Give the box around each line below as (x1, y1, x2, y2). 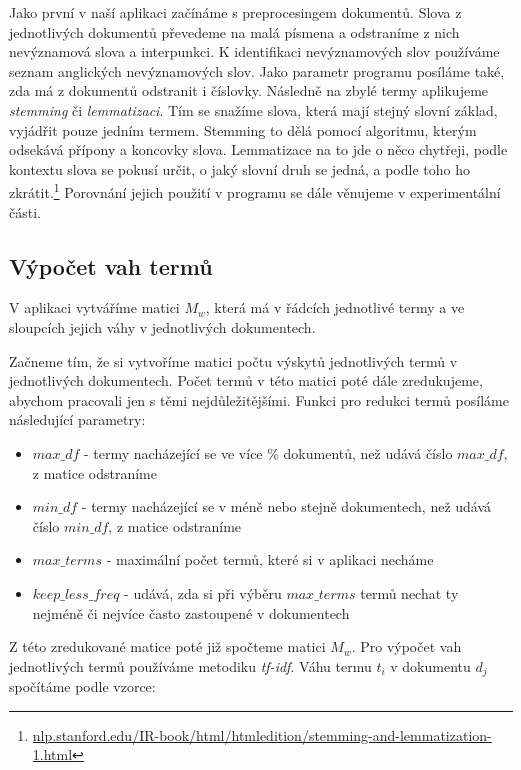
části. (9, 201, 41, 222)
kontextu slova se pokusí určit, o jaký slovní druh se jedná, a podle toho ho (9, 158, 470, 179)
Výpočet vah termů (9, 250, 213, 281)
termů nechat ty (360, 582, 459, 603)
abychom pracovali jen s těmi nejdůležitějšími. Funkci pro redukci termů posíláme (9, 389, 509, 410)
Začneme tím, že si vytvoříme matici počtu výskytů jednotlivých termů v (9, 350, 458, 371)
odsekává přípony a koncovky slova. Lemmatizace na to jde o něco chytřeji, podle (9, 139, 508, 160)
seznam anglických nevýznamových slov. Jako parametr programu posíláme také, (9, 60, 505, 81)
